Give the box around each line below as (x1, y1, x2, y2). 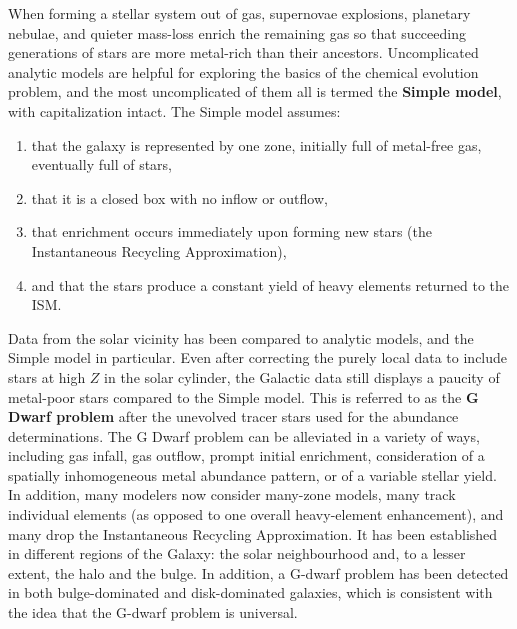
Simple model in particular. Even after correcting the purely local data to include (8, 347, 508, 368)
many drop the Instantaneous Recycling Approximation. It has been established (8, 523, 498, 544)
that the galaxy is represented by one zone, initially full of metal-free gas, (31, 134, 482, 155)
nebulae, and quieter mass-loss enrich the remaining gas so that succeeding (8, 22, 466, 43)
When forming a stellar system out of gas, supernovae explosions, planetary (8, 3, 471, 23)
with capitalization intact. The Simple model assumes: (8, 100, 341, 121)
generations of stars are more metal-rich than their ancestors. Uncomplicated (8, 42, 479, 63)
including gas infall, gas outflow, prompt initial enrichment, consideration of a (8, 445, 485, 466)
